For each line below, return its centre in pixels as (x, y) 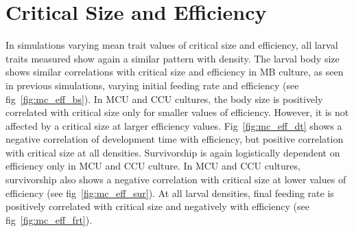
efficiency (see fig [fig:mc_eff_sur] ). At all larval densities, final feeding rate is (170, 193)
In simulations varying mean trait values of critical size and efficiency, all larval (172, 45)
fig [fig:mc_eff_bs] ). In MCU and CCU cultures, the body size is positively (164, 98)
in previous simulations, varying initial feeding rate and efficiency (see (152, 85)
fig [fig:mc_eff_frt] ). (49, 219)
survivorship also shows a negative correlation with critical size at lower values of (176, 179)
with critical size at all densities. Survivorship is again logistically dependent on (173, 152)
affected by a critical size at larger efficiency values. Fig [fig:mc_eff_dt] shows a (174, 125)
